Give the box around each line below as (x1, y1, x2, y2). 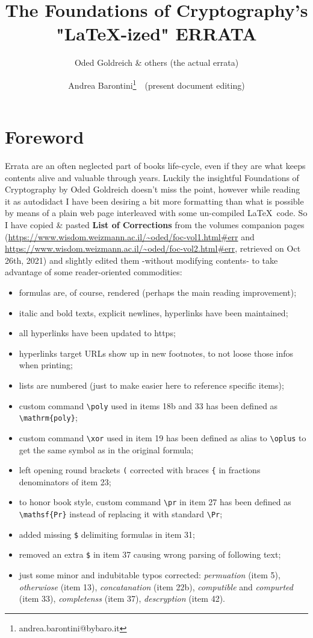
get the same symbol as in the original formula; (19, 443, 194, 456)
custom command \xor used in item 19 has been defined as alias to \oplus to (19, 431, 306, 444)
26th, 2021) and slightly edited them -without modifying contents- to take (5, 254, 278, 266)
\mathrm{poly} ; (19, 411, 78, 424)
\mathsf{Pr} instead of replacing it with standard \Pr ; (19, 508, 223, 520)
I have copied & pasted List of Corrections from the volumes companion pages (5, 219, 305, 231)
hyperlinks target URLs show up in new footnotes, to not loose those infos (19, 346, 294, 359)
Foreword (5, 124, 84, 149)
